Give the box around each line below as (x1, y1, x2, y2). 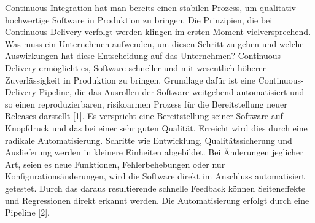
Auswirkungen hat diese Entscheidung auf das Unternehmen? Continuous (5, 49, 281, 62)
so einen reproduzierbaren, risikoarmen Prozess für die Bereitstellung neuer (5, 97, 287, 110)
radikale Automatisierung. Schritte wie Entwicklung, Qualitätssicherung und (5, 133, 292, 146)
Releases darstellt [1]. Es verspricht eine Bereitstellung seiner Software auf (5, 109, 283, 122)
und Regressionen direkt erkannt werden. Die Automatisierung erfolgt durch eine (5, 194, 309, 206)
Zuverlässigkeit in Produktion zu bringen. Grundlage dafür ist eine (5, 73, 255, 86)
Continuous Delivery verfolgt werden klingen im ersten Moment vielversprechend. (5, 25, 311, 38)
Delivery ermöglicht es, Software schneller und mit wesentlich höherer (5, 61, 266, 74)
